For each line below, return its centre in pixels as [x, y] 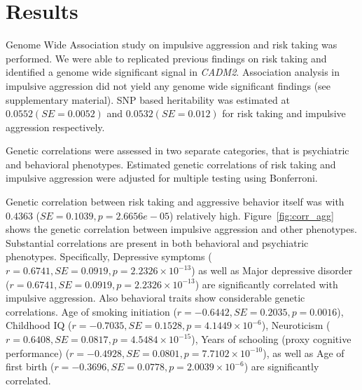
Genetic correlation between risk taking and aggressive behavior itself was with [175, 202]
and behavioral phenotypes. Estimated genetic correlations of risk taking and [171, 164]
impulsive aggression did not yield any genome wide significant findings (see [168, 85]
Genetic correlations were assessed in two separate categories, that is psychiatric [177, 150]
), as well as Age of [304, 352]
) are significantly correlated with [266, 284]
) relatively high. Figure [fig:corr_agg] [252, 215]
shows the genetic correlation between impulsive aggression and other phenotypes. [181, 229]
